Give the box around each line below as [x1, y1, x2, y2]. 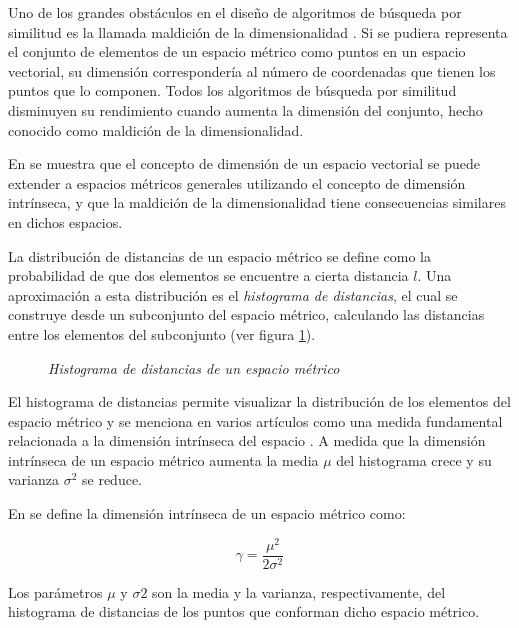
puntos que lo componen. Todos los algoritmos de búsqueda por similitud [8, 80, 457, 101]
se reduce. [82, 469, 142, 490]
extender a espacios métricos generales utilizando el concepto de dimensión [8, 172, 466, 193]
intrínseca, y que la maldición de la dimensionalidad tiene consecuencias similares [8, 192, 506, 213]
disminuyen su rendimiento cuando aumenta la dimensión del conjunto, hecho [8, 99, 483, 120]
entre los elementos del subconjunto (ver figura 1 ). [8, 323, 316, 344]
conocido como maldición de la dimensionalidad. [8, 119, 304, 140]
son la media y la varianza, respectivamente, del [152, 581, 446, 602]
